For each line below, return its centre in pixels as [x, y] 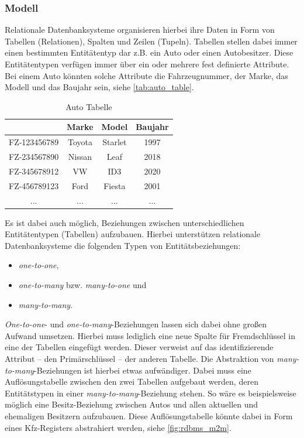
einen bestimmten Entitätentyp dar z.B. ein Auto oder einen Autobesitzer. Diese [149, 52]
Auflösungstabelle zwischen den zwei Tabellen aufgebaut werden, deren [132, 381]
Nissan [80, 157]
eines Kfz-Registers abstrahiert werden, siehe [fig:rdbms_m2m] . [118, 427]
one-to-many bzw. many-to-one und [82, 285]
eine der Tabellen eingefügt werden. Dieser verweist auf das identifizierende [139, 347]
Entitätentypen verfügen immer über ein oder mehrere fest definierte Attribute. [147, 64]
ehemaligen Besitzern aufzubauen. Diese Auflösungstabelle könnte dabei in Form [149, 416]
